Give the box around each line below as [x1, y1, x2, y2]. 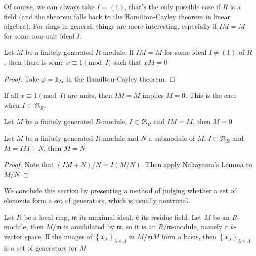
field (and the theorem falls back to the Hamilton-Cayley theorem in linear [4, 11, 230, 21]
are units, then [68, 90, 112, 100]
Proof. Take [4, 73, 39, 84]
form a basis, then [162, 231, 216, 241]
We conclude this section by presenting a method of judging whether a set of [4, 185, 236, 196]
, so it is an [122, 221, 156, 232]
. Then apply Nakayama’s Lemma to [141, 159, 252, 170]
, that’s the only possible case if [125, 1, 220, 11]
